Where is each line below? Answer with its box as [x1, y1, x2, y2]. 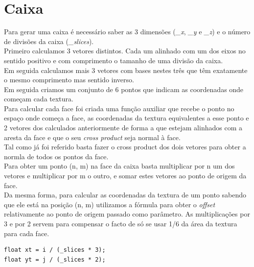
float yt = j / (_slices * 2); [4, 256, 106, 263]
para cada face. [4, 228, 49, 238]
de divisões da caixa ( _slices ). [4, 36, 94, 46]
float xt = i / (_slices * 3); [4, 246, 106, 254]
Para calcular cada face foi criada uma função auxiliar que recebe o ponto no [4, 103, 234, 113]
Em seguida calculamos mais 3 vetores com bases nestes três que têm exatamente [4, 65, 248, 75]
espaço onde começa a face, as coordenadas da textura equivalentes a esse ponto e [4, 113, 249, 123]
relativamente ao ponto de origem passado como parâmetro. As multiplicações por [4, 209, 250, 219]
